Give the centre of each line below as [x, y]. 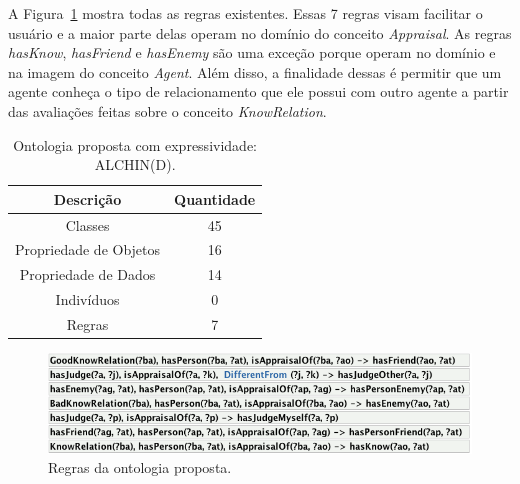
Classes [87, 224]
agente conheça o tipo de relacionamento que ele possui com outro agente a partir [258, 91]
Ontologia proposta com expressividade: [135, 144]
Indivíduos [87, 299]
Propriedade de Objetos [88, 249]
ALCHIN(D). [135, 164]
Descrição [87, 198]
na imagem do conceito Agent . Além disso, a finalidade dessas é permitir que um [255, 71]
